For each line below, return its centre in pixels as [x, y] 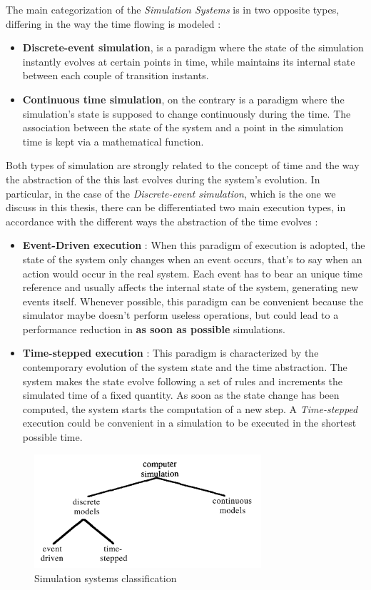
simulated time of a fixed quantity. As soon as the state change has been [181, 395]
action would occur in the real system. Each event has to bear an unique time [192, 273]
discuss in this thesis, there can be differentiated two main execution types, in [176, 207]
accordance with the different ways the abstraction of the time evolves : [162, 221]
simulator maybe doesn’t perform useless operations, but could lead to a [181, 315]
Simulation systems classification [106, 578]
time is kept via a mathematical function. [113, 141]
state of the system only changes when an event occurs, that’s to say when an [192, 259]
